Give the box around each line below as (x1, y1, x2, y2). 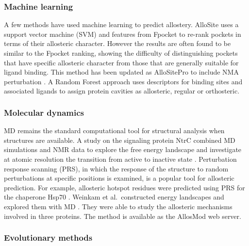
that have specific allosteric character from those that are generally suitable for (4, 57, 239, 67)
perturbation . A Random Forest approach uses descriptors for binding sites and (4, 76, 243, 86)
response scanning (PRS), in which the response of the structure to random (4, 163, 229, 173)
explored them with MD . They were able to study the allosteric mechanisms (4, 201, 232, 211)
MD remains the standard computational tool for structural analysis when (4, 125, 225, 136)
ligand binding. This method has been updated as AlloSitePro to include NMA (4, 67, 239, 77)
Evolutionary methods (4, 231, 93, 244)
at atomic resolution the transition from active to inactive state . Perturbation (4, 154, 237, 164)
